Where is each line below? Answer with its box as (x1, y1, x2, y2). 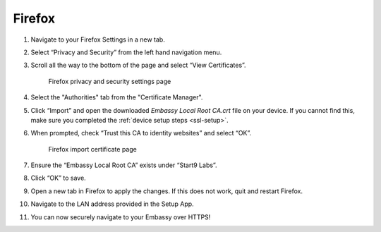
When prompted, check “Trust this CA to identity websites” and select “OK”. (30, 129, 252, 138)
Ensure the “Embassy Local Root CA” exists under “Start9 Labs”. (30, 161, 217, 169)
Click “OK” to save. (30, 173, 86, 183)
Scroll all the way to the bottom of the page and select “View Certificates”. (30, 61, 246, 70)
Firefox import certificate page (48, 145, 137, 153)
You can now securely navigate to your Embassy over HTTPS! (30, 212, 211, 221)
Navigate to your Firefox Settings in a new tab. (30, 35, 165, 44)
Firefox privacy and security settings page (48, 77, 171, 85)
